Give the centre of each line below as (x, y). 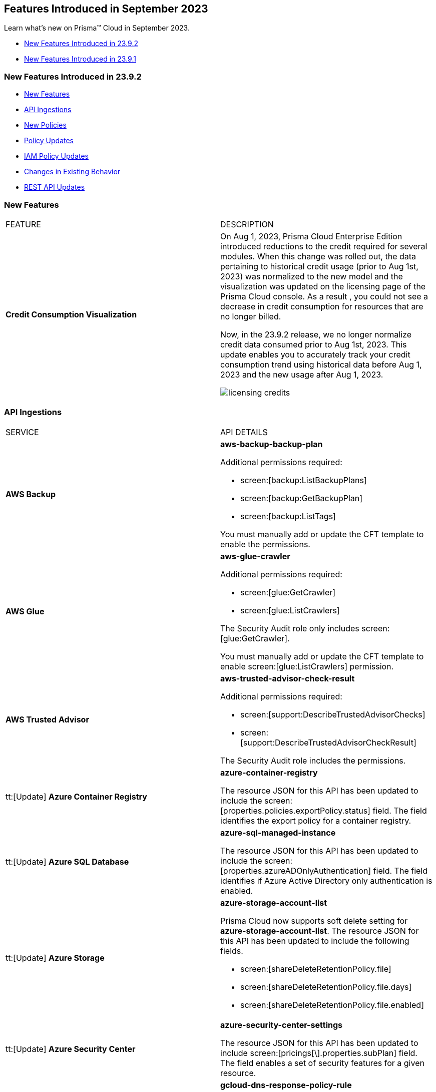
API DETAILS (244, 432)
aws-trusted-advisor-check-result (288, 678)
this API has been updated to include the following (315, 941)
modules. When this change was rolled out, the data (318, 256)
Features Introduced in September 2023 (106, 9)
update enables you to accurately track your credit (315, 354)
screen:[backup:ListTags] (288, 516)
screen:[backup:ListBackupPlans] (304, 480)
